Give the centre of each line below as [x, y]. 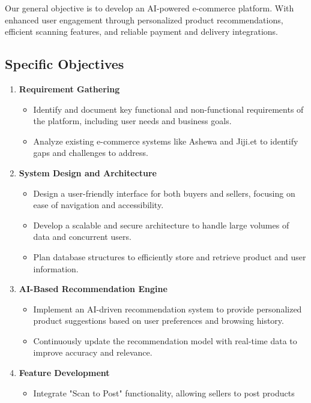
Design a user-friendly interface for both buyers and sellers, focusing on [164, 193]
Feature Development [64, 373]
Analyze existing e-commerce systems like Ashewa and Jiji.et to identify [166, 141]
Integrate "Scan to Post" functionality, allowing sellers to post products [164, 393]
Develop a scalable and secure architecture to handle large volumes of [161, 225]
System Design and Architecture [88, 172]
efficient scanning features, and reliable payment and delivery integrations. [142, 31]
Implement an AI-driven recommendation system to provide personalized [168, 309]
